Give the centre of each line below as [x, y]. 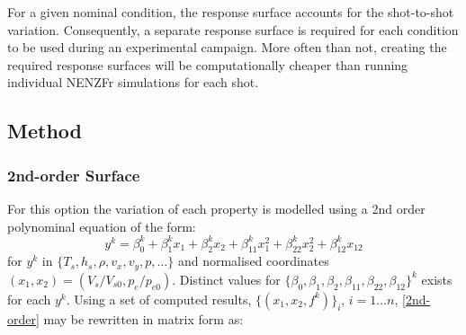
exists [437, 279]
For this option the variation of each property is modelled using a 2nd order [216, 208]
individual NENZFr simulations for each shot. [133, 82]
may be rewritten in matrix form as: [143, 318]
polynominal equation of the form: [102, 226]
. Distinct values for [226, 279]
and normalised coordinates [253, 261]
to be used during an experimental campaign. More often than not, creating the [227, 47]
